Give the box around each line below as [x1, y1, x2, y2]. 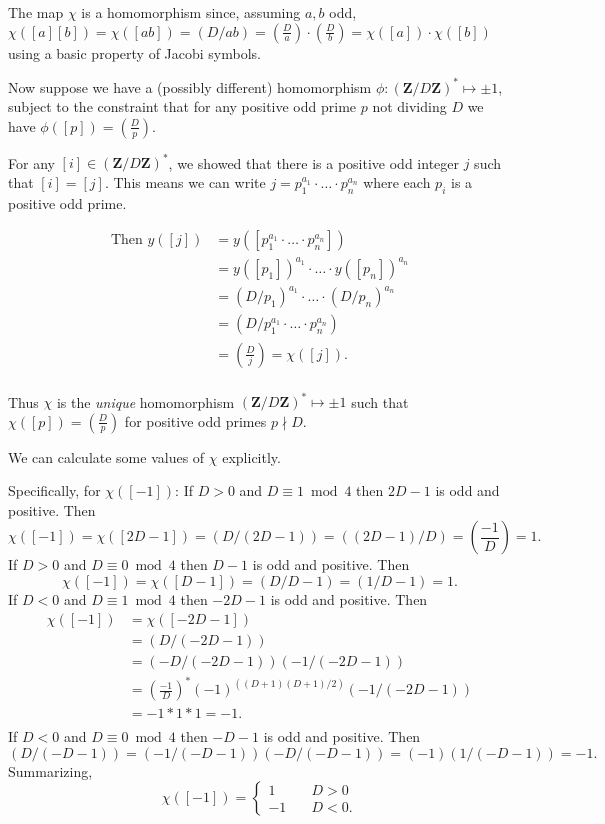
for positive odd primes [124, 410, 267, 431]
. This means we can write [104, 171, 266, 192]
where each [363, 171, 431, 192]
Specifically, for [8, 480, 101, 501]
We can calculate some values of [8, 446, 205, 467]
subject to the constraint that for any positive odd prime [8, 96, 357, 117]
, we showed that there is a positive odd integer [168, 152, 459, 173]
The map [8, 2, 64, 22]
